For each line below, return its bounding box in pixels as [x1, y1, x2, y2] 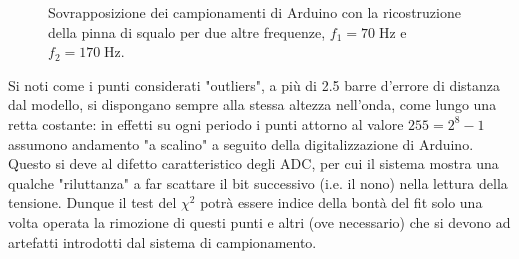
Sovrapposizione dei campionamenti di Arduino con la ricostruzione [48, 2, 461, 22]
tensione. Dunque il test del [8, 192, 177, 213]
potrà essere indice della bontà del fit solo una [200, 192, 483, 213]
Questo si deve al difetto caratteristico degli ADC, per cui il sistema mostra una [8, 153, 499, 174]
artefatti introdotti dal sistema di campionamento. [8, 231, 317, 252]
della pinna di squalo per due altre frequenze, [48, 21, 326, 42]
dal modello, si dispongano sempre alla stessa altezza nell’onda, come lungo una [8, 94, 497, 115]
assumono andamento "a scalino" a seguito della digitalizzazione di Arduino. [8, 133, 474, 154]
